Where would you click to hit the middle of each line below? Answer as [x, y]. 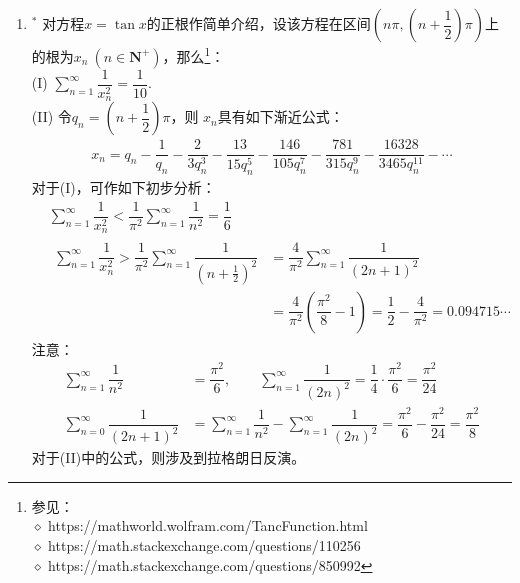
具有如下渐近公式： [280, 116]
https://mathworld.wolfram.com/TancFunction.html [208, 525]
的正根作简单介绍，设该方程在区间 [258, 23]
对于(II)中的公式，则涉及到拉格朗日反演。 [168, 457]
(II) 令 [51, 116]
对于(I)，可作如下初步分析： [123, 186]
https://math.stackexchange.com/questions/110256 [204, 544]
